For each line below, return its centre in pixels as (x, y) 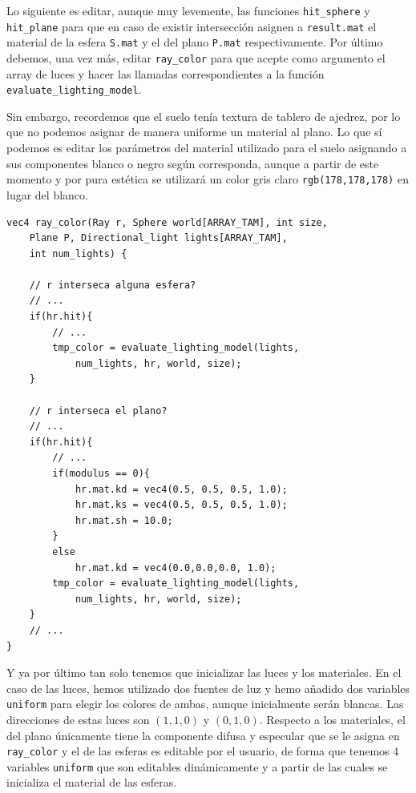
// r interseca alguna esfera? (113, 285)
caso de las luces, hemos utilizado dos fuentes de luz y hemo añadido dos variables (208, 688)
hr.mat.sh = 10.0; (124, 520)
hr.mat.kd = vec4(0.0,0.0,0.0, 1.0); (176, 568)
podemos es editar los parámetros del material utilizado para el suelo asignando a (207, 148)
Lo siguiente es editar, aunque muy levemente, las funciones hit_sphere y (188, 10)
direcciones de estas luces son (78, 719)
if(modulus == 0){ (101, 473)
